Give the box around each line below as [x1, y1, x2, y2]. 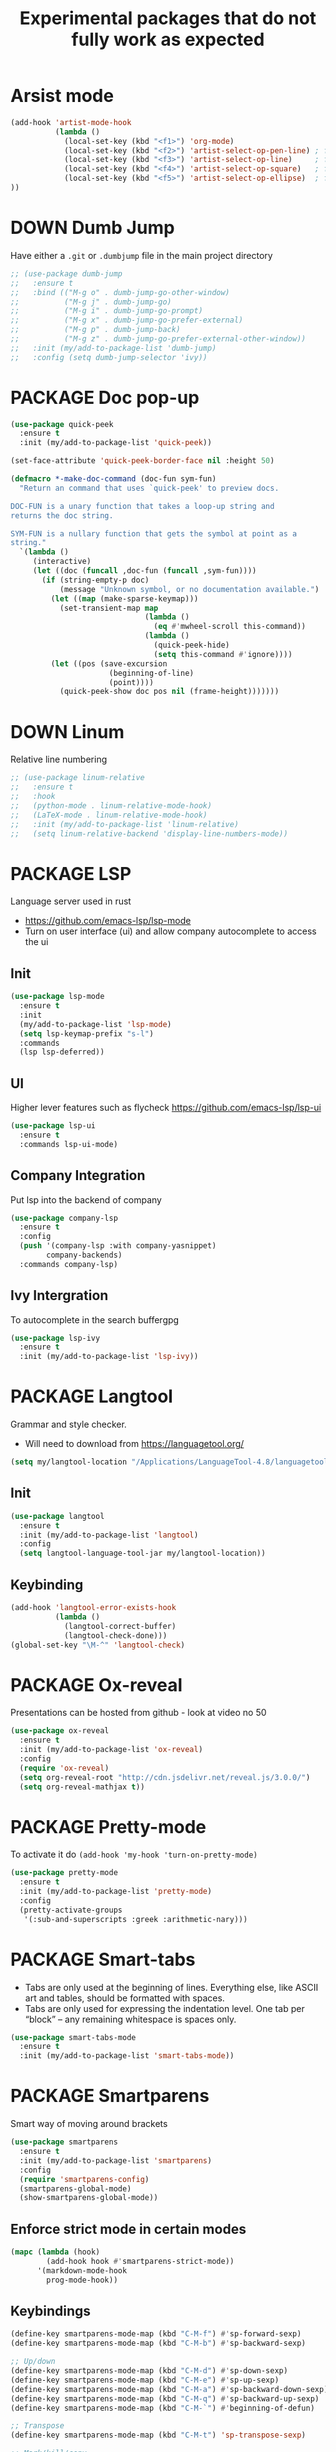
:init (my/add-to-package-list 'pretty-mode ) [19, 1887, 213, 1897]
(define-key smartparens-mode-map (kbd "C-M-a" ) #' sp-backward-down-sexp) [10, 2384, 329, 2394]
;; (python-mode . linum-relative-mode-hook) [10, 800, 213, 811]
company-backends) [46, 1250, 123, 1260]
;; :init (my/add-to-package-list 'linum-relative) [10, 819, 240, 829]
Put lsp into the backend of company [10, 1193, 162, 1206]
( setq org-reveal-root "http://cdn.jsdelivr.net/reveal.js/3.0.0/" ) [19, 1772, 311, 1782]
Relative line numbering [10, 753, 108, 766]
